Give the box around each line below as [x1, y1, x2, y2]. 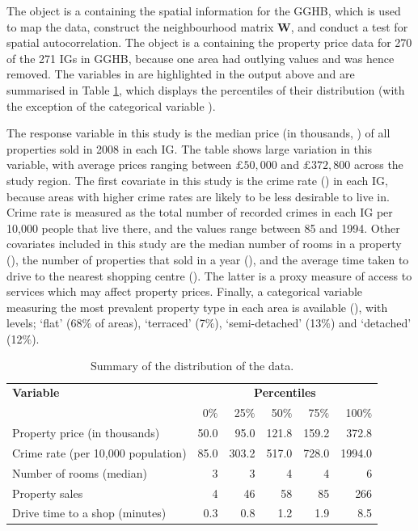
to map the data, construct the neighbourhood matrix [6, 18, 274, 35]
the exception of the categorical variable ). [6, 97, 216, 114]
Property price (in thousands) [12, 424, 160, 440]
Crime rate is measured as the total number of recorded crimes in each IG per [6, 204, 393, 221]
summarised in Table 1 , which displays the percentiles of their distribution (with [6, 81, 405, 98]
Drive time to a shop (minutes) [12, 504, 167, 521]
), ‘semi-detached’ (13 [214, 314, 322, 331]
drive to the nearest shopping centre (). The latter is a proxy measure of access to [6, 267, 412, 284]
